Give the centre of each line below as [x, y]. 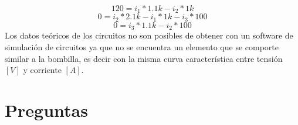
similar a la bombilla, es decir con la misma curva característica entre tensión [144, 58]
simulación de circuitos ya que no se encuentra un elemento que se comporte [142, 46]
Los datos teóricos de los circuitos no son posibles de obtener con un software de [149, 35]
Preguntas [46, 110]
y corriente [42, 70]
